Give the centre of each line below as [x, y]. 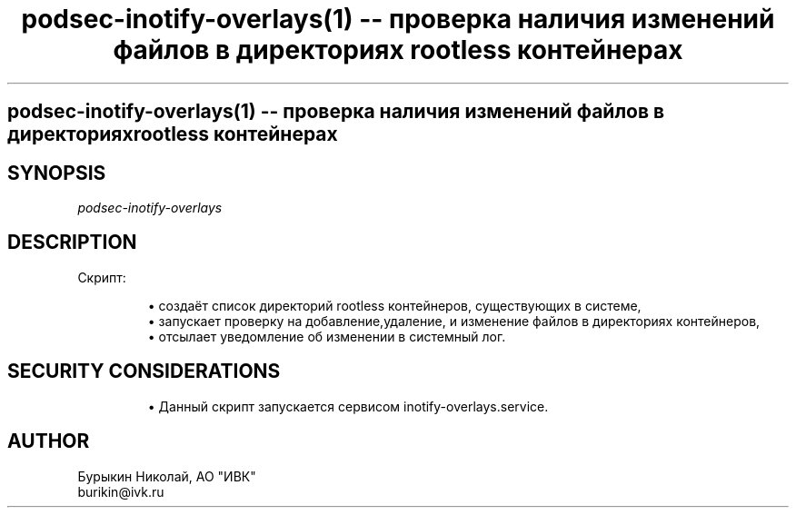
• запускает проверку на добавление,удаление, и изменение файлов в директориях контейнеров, [454, 321]
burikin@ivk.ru [121, 491]
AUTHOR [49, 441]
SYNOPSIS [57, 173]
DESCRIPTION [72, 243]
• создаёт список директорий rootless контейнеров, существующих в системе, [394, 305]
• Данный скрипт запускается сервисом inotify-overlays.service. [348, 406]
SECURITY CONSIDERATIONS [144, 371]
